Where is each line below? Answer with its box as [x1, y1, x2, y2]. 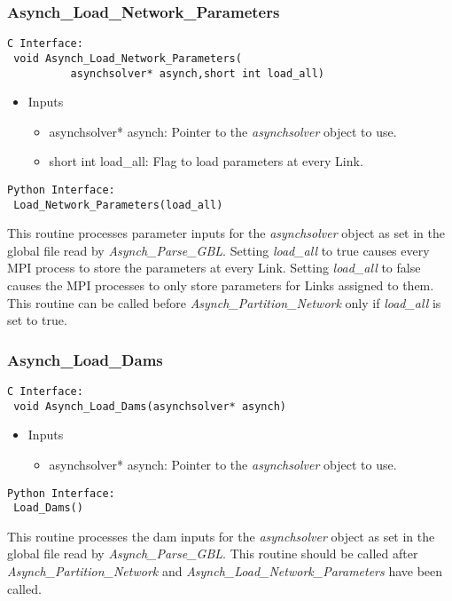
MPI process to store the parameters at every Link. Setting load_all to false [7, 258, 421, 277]
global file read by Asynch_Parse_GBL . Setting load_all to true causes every [7, 241, 430, 259]
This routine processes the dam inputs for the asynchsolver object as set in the [7, 526, 435, 545]
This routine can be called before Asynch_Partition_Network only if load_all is [7, 293, 441, 312]
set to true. [7, 311, 67, 329]
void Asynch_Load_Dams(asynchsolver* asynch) [13, 399, 286, 413]
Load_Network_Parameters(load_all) [13, 198, 223, 211]
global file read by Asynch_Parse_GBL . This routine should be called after [7, 544, 418, 563]
